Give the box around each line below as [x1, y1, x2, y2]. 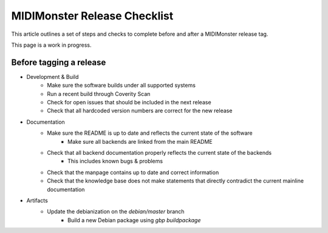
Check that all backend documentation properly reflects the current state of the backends [47, 149, 272, 156]
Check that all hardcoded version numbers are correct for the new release [47, 107, 233, 115]
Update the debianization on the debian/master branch [47, 208, 185, 215]
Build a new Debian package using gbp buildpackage [67, 216, 201, 224]
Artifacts [26, 197, 48, 204]
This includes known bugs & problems [67, 158, 163, 165]
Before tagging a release [11, 57, 106, 67]
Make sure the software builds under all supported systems [47, 82, 196, 89]
